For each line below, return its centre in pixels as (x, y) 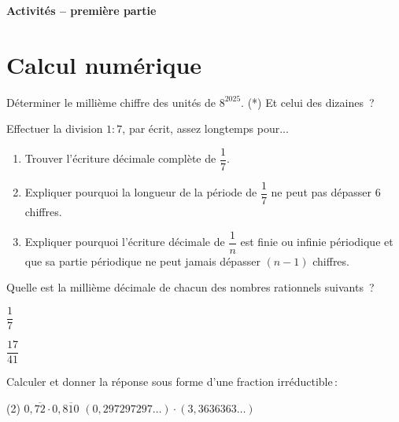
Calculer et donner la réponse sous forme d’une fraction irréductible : (172, 381)
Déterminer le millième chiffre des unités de (111, 102)
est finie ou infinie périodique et (317, 242)
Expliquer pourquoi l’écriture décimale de (125, 242)
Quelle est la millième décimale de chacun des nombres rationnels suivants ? (190, 287)
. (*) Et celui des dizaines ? (308, 102)
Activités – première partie (81, 10)
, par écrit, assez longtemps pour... (205, 128)
